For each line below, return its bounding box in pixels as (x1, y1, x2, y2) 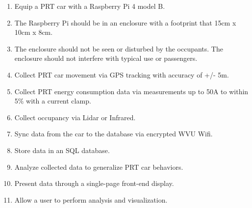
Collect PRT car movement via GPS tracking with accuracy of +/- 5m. (14, 69, 229, 79)
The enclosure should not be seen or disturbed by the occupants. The (14, 43, 223, 53)
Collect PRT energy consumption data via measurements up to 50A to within (14, 86, 249, 96)
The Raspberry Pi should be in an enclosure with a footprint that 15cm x (14, 17, 236, 27)
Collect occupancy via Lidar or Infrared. (14, 112, 136, 122)
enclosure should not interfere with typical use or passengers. (14, 53, 198, 63)
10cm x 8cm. (14, 27, 53, 37)
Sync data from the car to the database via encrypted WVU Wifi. (14, 129, 213, 139)
